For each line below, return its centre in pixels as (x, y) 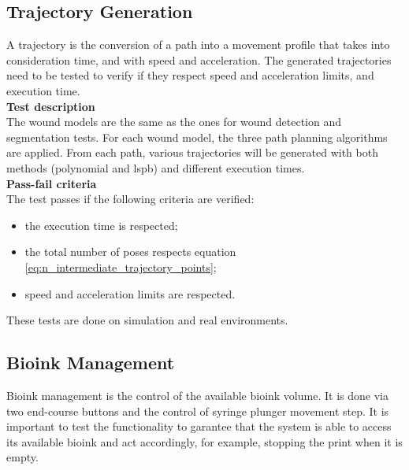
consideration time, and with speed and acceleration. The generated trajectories (199, 59)
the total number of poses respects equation (130, 252)
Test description (51, 106)
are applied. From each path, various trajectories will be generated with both (192, 152)
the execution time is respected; (101, 225)
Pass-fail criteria (52, 183)
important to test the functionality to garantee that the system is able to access (199, 426)
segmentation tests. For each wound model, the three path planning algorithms (197, 137)
